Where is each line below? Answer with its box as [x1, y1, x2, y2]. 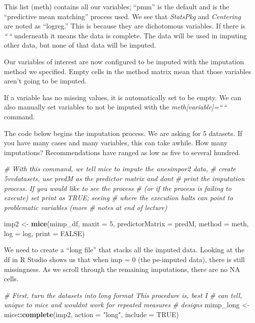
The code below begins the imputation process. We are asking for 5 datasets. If [4, 128, 242, 138]
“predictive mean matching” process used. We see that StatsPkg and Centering [4, 11, 241, 21]
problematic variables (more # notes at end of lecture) [4, 202, 168, 212]
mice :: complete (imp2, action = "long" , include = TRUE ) [4, 309, 179, 320]
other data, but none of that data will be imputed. [4, 40, 156, 50]
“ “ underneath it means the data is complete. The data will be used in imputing [4, 30, 247, 40]
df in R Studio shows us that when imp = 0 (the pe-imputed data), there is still [4, 254, 245, 265]
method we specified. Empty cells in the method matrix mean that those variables [4, 66, 251, 76]
